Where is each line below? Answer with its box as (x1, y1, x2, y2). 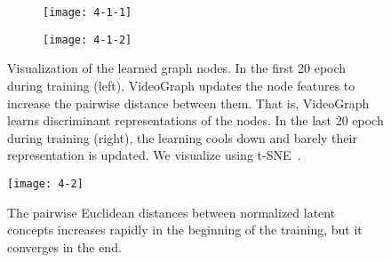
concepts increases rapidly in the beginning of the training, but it (7, 220, 363, 239)
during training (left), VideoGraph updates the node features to (7, 75, 355, 94)
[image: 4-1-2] (43, 33, 132, 46)
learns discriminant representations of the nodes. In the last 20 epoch (7, 111, 384, 130)
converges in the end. (7, 237, 122, 256)
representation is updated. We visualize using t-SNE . (7, 146, 301, 164)
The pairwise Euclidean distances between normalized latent (7, 202, 336, 221)
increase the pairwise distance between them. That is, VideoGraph (7, 93, 370, 112)
